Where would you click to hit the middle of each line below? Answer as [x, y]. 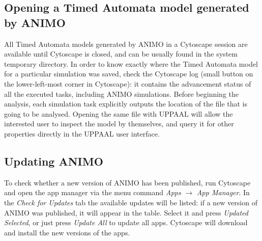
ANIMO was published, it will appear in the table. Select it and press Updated [126, 212]
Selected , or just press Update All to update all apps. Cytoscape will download [126, 222]
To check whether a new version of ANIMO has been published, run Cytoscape [127, 182]
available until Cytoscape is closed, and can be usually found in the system [121, 54]
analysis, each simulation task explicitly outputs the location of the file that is [126, 104]
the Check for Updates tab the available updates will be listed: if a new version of [131, 202]
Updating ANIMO [54, 161]
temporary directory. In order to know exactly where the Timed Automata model [131, 63]
